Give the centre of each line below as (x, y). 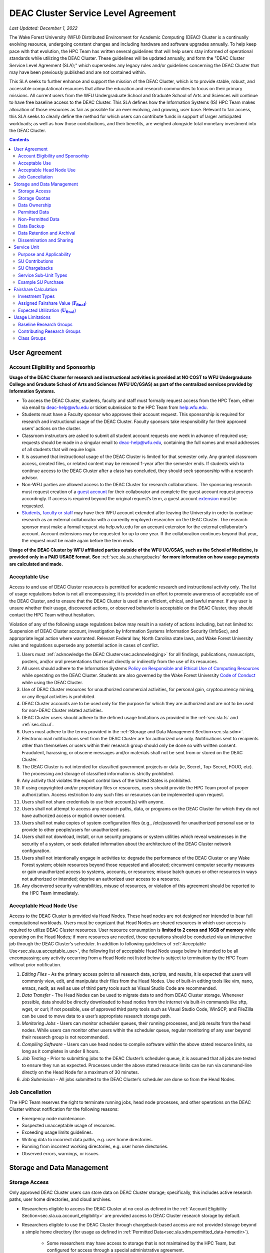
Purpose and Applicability (44, 254)
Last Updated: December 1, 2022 (43, 28)
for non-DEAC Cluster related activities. (62, 710)
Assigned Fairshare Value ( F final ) (52, 304)
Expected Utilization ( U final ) (47, 311)
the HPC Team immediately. (50, 893)
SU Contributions (36, 261)
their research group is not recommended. (65, 1037)
